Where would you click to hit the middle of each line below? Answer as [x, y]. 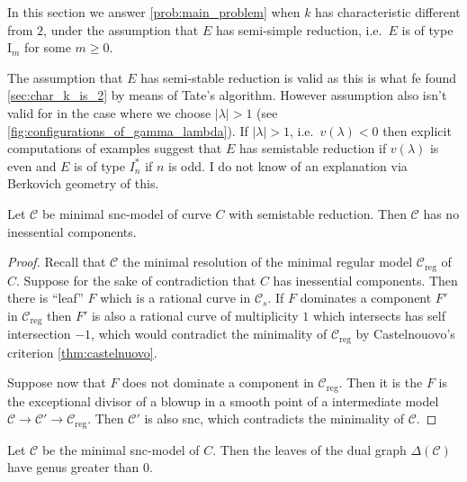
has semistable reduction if [313, 148]
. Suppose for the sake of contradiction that [136, 280]
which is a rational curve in [175, 298]
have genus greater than [73, 467]
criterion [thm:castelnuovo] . [82, 352]
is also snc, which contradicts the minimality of [274, 418]
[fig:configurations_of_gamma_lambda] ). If [128, 130]
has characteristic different [388, 12]
